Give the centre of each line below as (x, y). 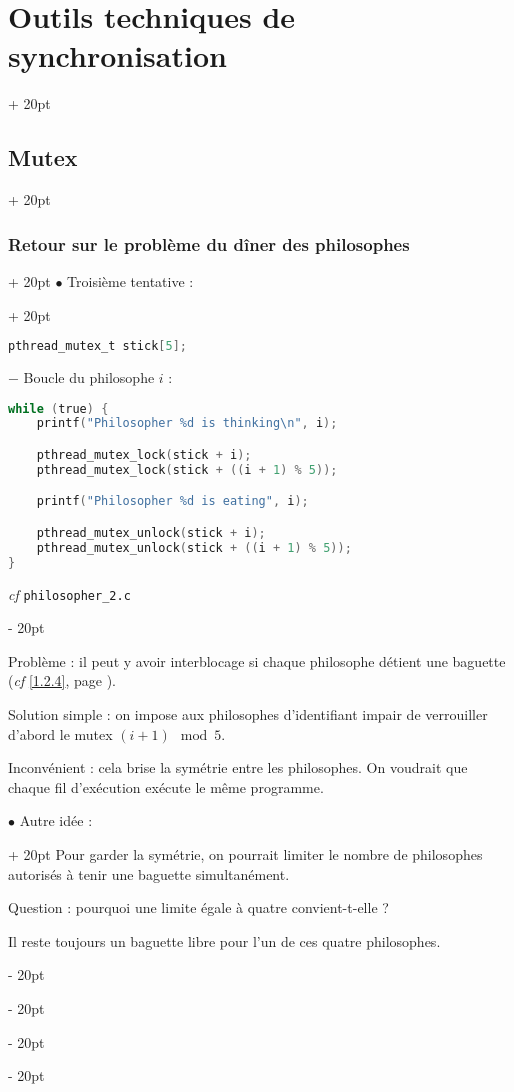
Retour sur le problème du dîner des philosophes (209, 243)
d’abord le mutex (60, 733)
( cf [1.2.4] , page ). (62, 680)
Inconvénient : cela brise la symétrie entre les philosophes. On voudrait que (238, 767)
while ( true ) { (58, 408)
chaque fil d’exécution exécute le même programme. (166, 786)
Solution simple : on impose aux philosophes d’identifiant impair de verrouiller (248, 713)
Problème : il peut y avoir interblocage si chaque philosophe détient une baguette (257, 660)
